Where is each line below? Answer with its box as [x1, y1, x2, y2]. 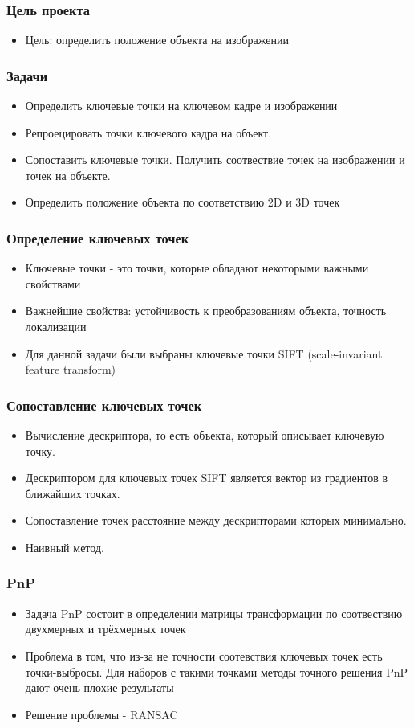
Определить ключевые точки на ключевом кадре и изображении [25, 97, 338, 114]
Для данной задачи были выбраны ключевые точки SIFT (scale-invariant [25, 345, 383, 362]
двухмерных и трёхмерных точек [25, 620, 186, 637]
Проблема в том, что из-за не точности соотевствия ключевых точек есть [25, 647, 383, 664]
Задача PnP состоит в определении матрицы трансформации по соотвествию [25, 604, 403, 621]
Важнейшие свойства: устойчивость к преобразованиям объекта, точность [25, 302, 387, 319]
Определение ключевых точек [6, 227, 189, 247]
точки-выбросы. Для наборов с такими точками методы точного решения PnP [25, 663, 408, 680]
